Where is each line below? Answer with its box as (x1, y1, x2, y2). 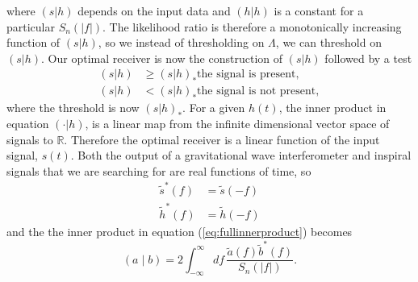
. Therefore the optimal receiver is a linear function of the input (64, 131, 380, 147)
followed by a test (324, 49, 412, 66)
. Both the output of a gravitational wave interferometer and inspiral (70, 147, 412, 164)
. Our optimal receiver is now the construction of (41, 49, 283, 66)
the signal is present (197, 68, 296, 81)
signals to (6, 131, 53, 147)
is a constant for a (274, 2, 364, 19)
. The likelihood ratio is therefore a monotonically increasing (102, 18, 402, 35)
